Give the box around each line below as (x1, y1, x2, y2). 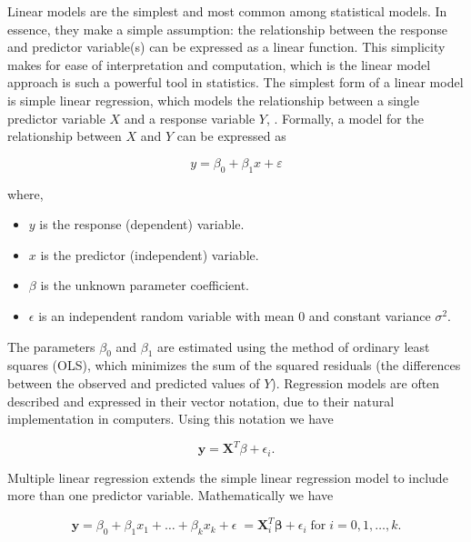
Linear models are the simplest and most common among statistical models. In (7, 2, 447, 20)
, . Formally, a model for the (266, 108, 424, 127)
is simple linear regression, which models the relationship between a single (7, 90, 419, 109)
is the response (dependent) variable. (39, 215, 245, 234)
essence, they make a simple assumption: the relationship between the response (7, 19, 448, 38)
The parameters (7, 336, 95, 356)
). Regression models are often (271, 373, 440, 392)
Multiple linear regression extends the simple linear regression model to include (7, 467, 448, 487)
